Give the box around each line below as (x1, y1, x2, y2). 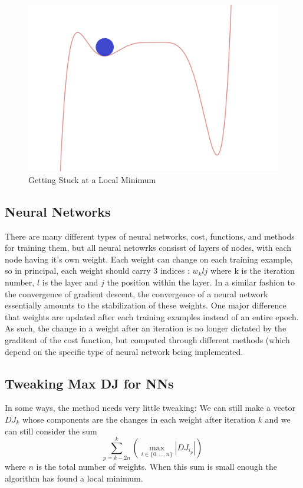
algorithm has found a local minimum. (5, 472, 143, 484)
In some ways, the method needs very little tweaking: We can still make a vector (5, 401, 296, 414)
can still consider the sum (5, 424, 97, 437)
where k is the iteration (210, 264, 295, 277)
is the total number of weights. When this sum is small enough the (36, 460, 277, 473)
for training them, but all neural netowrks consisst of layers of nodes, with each (5, 241, 291, 254)
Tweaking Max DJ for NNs (5, 374, 174, 392)
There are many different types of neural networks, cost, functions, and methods (5, 230, 295, 242)
